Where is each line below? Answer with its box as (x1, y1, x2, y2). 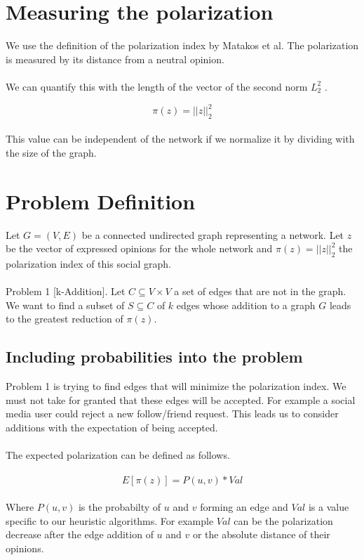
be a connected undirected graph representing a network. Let (81, 227, 344, 242)
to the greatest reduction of (6, 311, 123, 326)
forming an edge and (200, 500, 288, 514)
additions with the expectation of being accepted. (6, 420, 218, 435)
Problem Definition (6, 186, 196, 215)
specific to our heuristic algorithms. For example (6, 513, 214, 528)
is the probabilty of (78, 500, 161, 514)
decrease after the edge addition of (6, 527, 154, 542)
